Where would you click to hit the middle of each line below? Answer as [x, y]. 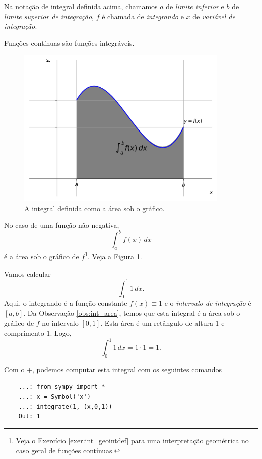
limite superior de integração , [49, 16]
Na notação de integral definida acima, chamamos [81, 6]
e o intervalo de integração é [208, 303]
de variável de [214, 16]
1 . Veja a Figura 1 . [113, 256]
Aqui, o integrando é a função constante [66, 303]
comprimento [24, 333]
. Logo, [61, 333]
